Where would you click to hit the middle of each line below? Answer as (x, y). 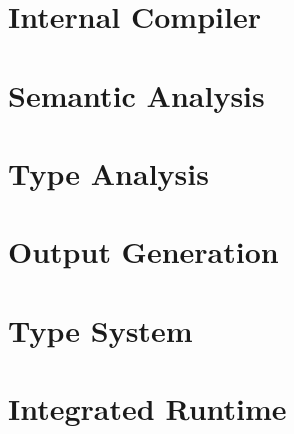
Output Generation (143, 251)
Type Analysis (108, 172)
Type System (100, 329)
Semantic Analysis (136, 94)
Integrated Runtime (147, 408)
